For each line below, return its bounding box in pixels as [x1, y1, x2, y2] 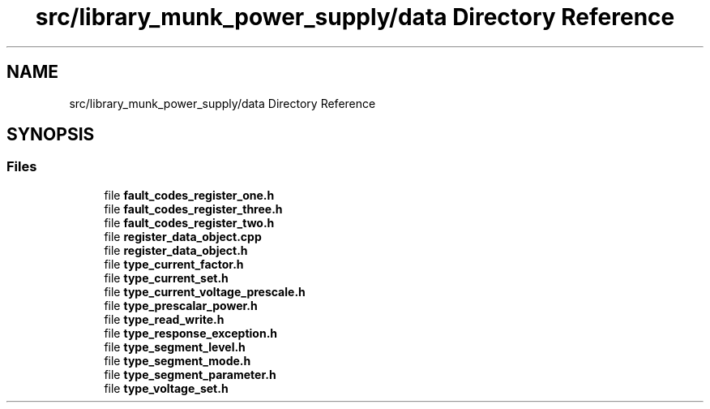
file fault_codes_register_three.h [104, 201, 283, 216]
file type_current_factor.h [104, 256, 244, 271]
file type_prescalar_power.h [104, 298, 258, 312]
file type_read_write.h [104, 312, 225, 326]
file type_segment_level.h [104, 339, 246, 354]
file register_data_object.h [104, 243, 248, 257]
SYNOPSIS [6, 124, 95, 145]
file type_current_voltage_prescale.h [104, 284, 306, 299]
